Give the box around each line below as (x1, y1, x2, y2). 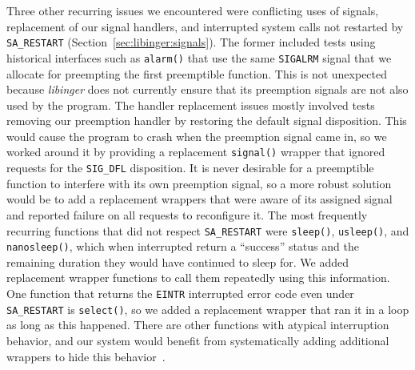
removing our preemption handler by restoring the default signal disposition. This (6, 112, 407, 129)
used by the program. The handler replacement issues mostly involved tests (6, 96, 375, 113)
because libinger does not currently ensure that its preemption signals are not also (6, 81, 409, 98)
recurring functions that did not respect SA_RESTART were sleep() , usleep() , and (6, 222, 409, 239)
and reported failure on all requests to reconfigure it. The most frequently (6, 206, 368, 223)
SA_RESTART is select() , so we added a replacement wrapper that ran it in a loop (6, 300, 409, 317)
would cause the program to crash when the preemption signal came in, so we (6, 127, 387, 144)
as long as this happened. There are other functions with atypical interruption (6, 316, 389, 333)
